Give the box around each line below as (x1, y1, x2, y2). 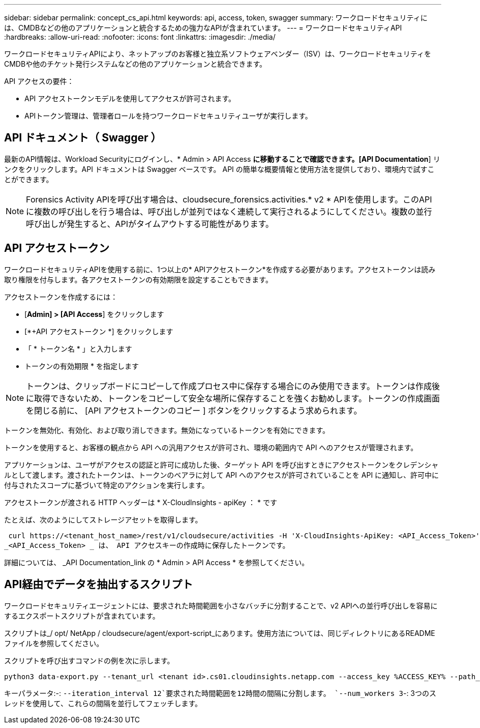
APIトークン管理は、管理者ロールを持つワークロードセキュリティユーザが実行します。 (24, 111, 312, 120)
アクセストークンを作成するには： (4, 292, 118, 301)
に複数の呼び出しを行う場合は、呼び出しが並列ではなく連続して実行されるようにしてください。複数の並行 (26, 206, 432, 217)
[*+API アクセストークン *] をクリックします (24, 327, 173, 336)
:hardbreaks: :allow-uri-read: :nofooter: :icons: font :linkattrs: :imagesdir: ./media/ (4, 33, 276, 41)
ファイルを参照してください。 (4, 638, 104, 648)
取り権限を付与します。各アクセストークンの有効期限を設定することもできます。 (4, 275, 273, 284)
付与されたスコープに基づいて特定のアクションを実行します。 (4, 480, 209, 489)
